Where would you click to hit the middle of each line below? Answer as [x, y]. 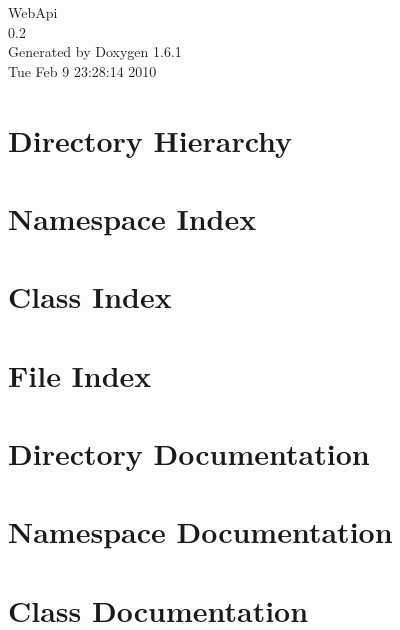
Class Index [90, 296]
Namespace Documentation [200, 531]
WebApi [33, 12]
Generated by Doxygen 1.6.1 [95, 51]
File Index [80, 374]
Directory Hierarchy [150, 139]
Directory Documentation [189, 453]
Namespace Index [132, 217]
